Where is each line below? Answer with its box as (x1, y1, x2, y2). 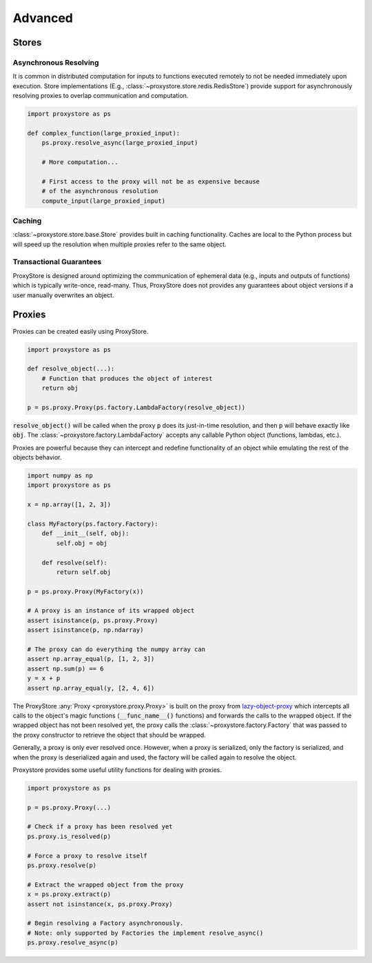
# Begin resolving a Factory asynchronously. (27, 920, 184, 927)
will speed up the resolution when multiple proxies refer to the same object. (12, 240, 227, 248)
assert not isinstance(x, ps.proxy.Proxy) (27, 900, 173, 908)
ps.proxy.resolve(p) (27, 862, 96, 869)
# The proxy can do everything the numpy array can (27, 646, 206, 653)
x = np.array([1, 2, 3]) (27, 501, 112, 508)
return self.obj (56, 568, 112, 576)
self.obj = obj (56, 539, 108, 547)
